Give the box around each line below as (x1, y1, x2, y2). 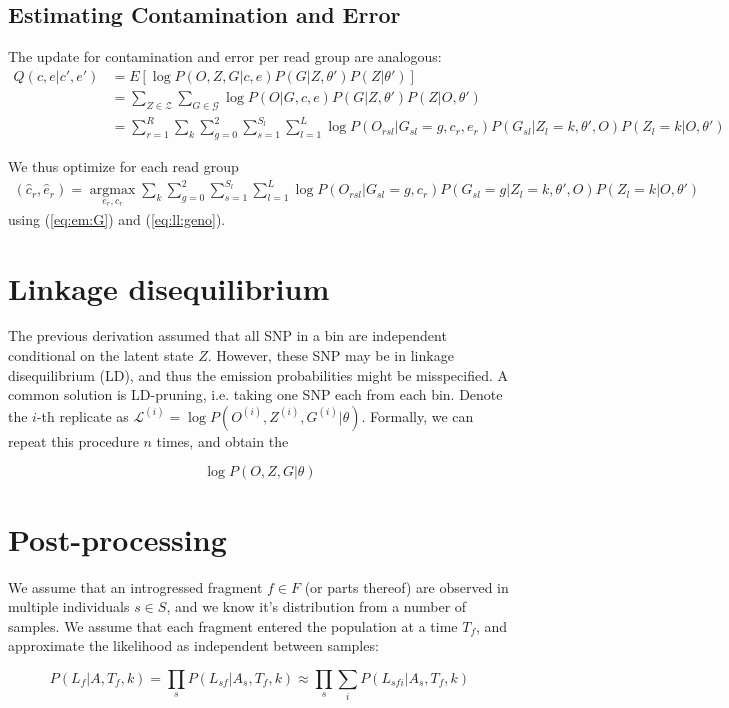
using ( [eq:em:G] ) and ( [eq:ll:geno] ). (8, 208, 226, 229)
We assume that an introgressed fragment (8, 576, 263, 597)
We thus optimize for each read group (8, 155, 239, 176)
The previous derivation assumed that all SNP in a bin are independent (8, 325, 447, 346)
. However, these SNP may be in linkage (207, 345, 454, 366)
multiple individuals (8, 596, 130, 617)
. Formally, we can (361, 405, 474, 426)
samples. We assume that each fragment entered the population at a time (8, 615, 458, 636)
